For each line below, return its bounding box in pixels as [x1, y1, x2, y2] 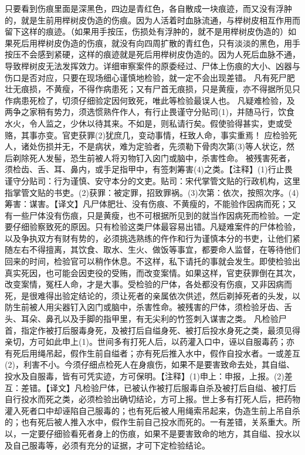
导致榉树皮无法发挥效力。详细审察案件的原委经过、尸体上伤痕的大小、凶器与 [5, 59, 300, 72]
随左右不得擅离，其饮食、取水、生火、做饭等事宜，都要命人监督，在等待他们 [5, 243, 300, 256]
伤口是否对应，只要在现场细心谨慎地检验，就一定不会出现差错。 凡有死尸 [5, 71, 287, 83]
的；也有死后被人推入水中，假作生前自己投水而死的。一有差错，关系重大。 [5, 416, 292, 428]
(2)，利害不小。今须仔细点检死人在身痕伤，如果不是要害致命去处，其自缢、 [5, 358, 294, 371]
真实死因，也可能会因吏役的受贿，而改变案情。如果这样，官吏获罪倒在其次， [5, 266, 300, 279]
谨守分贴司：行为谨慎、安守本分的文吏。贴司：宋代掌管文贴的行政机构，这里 [5, 174, 300, 186]
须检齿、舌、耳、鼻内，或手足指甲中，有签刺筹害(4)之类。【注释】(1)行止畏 [5, 163, 293, 175]
